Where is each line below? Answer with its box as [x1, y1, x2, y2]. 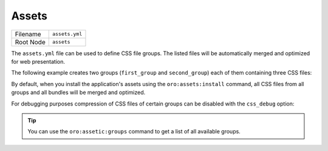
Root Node [15, 38, 46, 46]
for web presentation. [11, 58, 66, 65]
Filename [15, 30, 42, 38]
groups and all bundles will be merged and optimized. [11, 89, 146, 96]
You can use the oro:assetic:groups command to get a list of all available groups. [27, 128, 241, 135]
